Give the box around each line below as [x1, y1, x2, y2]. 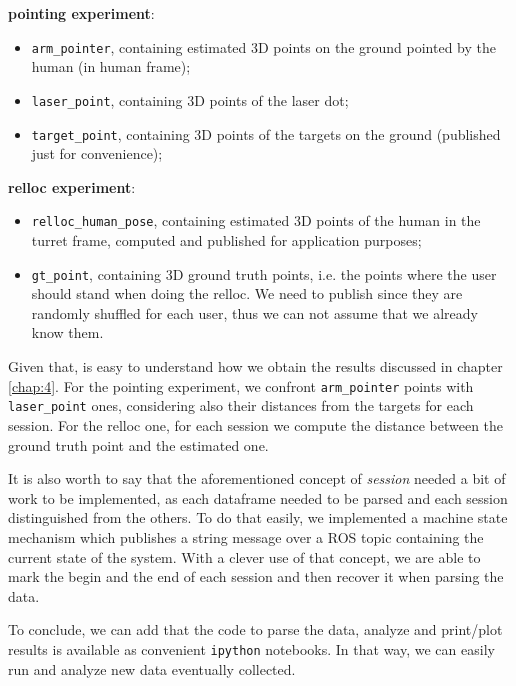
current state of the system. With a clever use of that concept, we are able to [8, 546, 481, 567]
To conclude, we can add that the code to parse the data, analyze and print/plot [8, 619, 503, 640]
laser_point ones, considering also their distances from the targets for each [8, 395, 474, 416]
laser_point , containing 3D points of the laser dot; [31, 89, 349, 110]
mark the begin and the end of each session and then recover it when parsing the [8, 566, 504, 587]
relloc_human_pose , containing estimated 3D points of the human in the [31, 210, 481, 231]
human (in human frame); [31, 56, 191, 77]
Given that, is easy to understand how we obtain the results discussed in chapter [8, 356, 503, 377]
